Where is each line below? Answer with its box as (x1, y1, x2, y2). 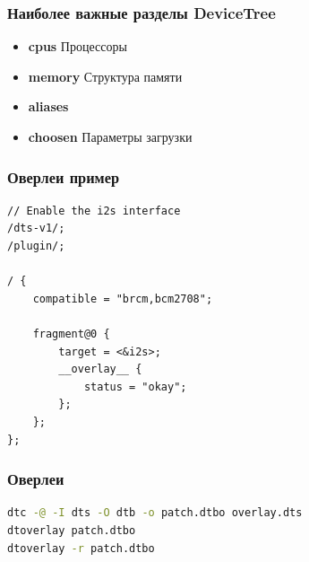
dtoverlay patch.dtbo (7, 523, 136, 537)
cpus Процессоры (28, 37, 127, 56)
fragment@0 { (32, 327, 110, 340)
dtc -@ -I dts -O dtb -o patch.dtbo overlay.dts (7, 506, 303, 520)
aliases (28, 97, 69, 116)
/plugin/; (7, 240, 65, 252)
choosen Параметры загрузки (28, 127, 193, 145)
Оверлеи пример (7, 165, 120, 188)
